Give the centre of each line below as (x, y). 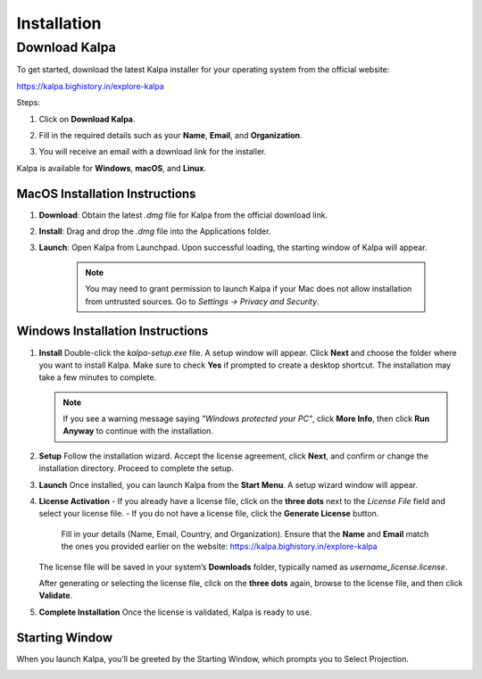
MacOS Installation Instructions (106, 193)
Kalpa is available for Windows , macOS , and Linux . (112, 168)
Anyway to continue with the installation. (138, 431)
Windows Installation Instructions (112, 331)
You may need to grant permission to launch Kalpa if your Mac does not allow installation (249, 289)
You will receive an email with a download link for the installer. (153, 152)
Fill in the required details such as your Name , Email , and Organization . (170, 135)
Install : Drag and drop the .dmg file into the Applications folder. (155, 231)
